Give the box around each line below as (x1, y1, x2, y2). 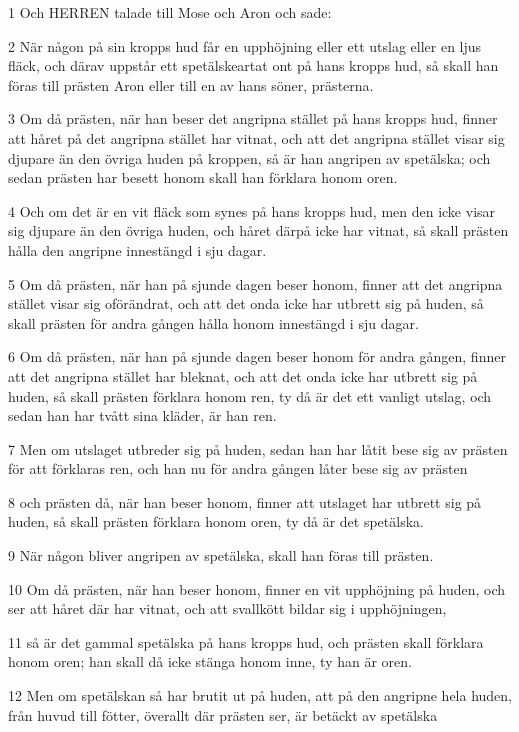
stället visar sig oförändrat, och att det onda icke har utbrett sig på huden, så (8, 293, 484, 314)
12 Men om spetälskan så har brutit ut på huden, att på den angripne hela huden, (8, 685, 513, 706)
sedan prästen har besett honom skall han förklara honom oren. (8, 167, 398, 188)
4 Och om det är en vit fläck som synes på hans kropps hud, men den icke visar (8, 200, 496, 221)
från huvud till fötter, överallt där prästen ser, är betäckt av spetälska (8, 704, 438, 725)
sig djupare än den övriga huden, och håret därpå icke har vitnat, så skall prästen (8, 220, 509, 241)
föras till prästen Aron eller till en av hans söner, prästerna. (8, 74, 374, 95)
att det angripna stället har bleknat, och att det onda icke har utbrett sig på (8, 365, 478, 386)
